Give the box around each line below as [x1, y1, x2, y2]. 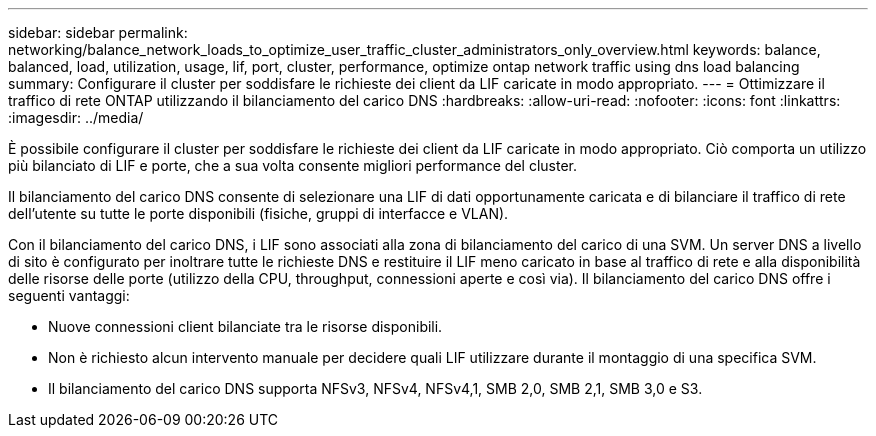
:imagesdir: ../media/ [8, 109, 144, 126]
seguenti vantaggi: [8, 287, 130, 304]
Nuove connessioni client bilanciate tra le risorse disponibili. [48, 318, 443, 335]
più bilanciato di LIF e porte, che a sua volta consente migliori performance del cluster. [8, 157, 577, 174]
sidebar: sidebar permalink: [8, 24, 188, 41]
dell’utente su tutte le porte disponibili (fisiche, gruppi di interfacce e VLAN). [8, 205, 509, 222]
